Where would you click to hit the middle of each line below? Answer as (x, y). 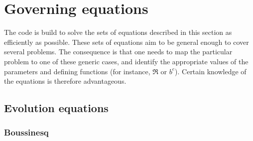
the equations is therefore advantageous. (65, 81)
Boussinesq (26, 132)
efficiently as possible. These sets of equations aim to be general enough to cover (126, 42)
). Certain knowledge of (211, 71)
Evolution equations (56, 108)
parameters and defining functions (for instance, (77, 71)
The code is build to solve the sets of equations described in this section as (118, 32)
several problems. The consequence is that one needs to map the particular (118, 52)
